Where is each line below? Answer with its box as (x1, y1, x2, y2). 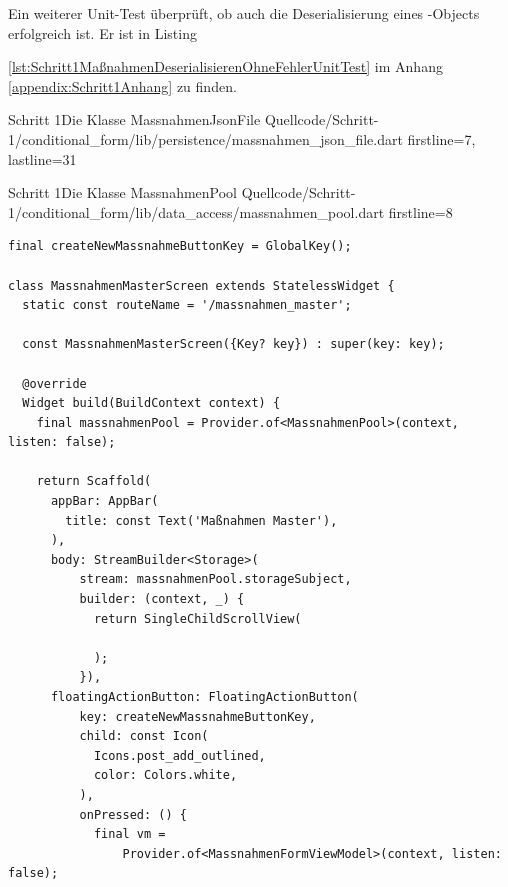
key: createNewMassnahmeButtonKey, (79, 709, 316, 724)
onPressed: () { (79, 807, 187, 822)
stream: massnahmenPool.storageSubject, (79, 572, 352, 587)
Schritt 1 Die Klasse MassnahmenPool (8, 182, 238, 203)
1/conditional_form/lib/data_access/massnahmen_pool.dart (8, 201, 385, 222)
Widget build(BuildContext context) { (22, 396, 281, 411)
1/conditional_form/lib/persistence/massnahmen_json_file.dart (8, 128, 403, 149)
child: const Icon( (79, 729, 209, 744)
